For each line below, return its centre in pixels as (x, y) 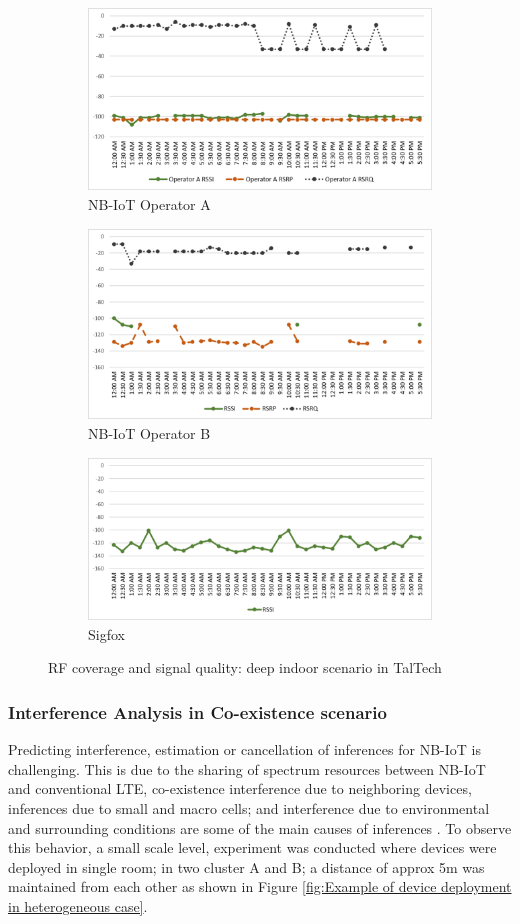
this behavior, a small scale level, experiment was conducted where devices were (252, 847)
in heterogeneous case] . (78, 905)
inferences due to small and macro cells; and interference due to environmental (249, 807)
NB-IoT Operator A (149, 204)
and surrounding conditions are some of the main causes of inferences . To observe (260, 827)
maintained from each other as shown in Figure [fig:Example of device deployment (260, 886)
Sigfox (106, 633)
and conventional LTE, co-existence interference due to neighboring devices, (240, 788)
